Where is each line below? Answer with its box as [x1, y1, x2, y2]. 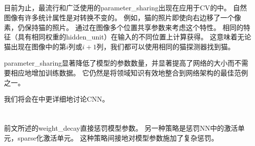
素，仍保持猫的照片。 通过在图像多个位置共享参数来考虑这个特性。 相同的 [4, 22, 244, 32]
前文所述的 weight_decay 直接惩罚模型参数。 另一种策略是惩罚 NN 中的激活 [4, 122, 238, 133]
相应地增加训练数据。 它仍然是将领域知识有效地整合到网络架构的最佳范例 [10, 67, 248, 77]
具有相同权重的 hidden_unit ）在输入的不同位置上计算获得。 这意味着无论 [17, 32, 252, 42]
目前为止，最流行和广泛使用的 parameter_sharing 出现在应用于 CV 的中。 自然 [4, 2, 247, 13]
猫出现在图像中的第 [4, 41, 66, 51]
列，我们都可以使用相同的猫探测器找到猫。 [96, 41, 235, 51]
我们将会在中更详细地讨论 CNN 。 [4, 94, 109, 104]
